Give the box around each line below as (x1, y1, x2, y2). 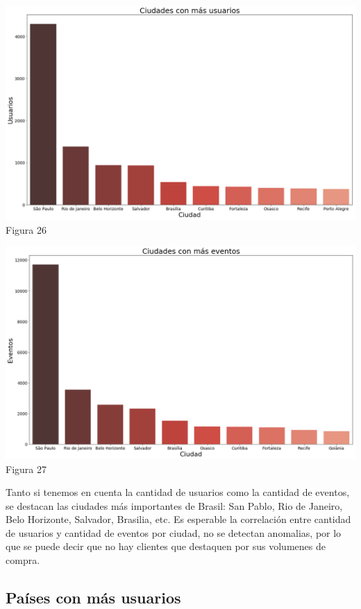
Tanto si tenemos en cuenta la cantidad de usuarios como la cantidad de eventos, (6, 485, 350, 499)
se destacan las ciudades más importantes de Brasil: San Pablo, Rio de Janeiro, (6, 498, 343, 513)
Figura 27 (6, 461, 47, 476)
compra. (6, 553, 40, 567)
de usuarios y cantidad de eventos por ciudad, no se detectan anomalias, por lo (6, 525, 342, 540)
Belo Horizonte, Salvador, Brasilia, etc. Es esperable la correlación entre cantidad (6, 512, 351, 526)
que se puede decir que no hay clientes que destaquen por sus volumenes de (6, 539, 326, 554)
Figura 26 (6, 222, 47, 237)
